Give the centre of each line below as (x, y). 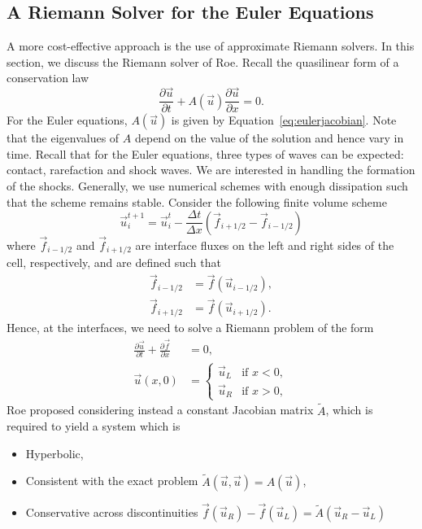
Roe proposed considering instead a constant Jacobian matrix (160, 410)
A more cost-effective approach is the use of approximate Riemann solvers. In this (211, 46)
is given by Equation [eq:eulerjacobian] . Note (284, 120)
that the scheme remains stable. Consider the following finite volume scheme (197, 201)
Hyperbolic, (54, 453)
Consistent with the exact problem (112, 481)
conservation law (48, 78)
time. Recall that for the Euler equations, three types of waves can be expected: (205, 153)
